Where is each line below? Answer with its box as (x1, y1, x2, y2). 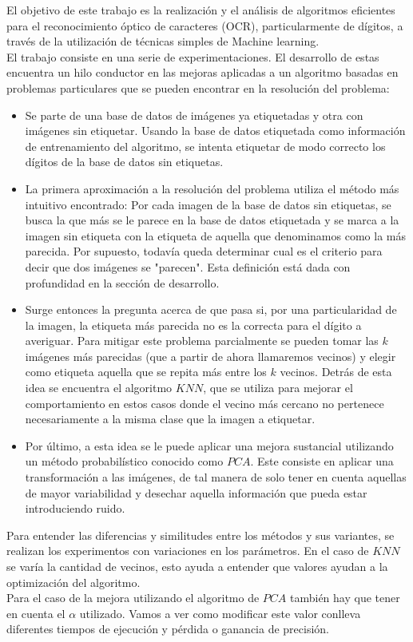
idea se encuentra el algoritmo (25, 379, 173, 396)
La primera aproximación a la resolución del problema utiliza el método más (25, 180, 399, 196)
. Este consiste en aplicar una (250, 453, 394, 470)
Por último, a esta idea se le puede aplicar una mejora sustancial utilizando (25, 437, 394, 454)
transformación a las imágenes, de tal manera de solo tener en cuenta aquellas (25, 469, 407, 485)
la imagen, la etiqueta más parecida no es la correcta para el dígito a (25, 316, 362, 333)
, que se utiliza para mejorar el (203, 379, 353, 396)
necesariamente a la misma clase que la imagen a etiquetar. (25, 410, 316, 427)
